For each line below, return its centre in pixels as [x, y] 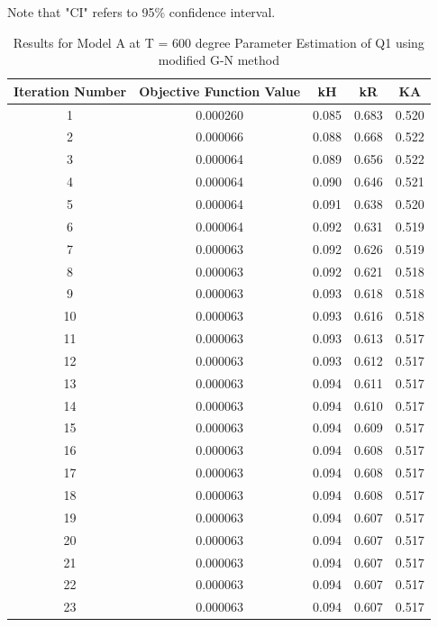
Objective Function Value [220, 91]
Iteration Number [70, 91]
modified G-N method [219, 60]
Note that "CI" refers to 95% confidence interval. [141, 12]
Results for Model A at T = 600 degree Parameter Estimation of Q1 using [219, 42]
